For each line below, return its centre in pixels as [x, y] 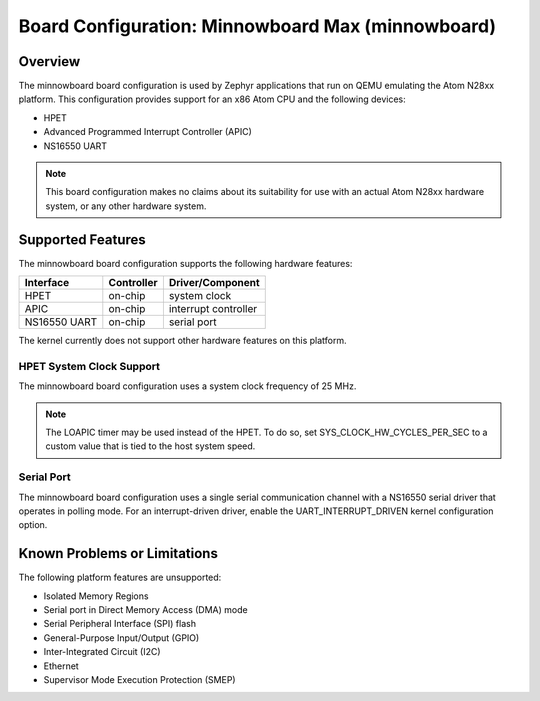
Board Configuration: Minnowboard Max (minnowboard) [257, 26]
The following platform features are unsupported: [120, 577]
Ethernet [61, 666]
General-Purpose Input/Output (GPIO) [121, 637]
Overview [49, 61]
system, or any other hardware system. [126, 206]
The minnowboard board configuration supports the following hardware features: [185, 263]
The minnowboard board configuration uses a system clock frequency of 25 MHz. [187, 386]
